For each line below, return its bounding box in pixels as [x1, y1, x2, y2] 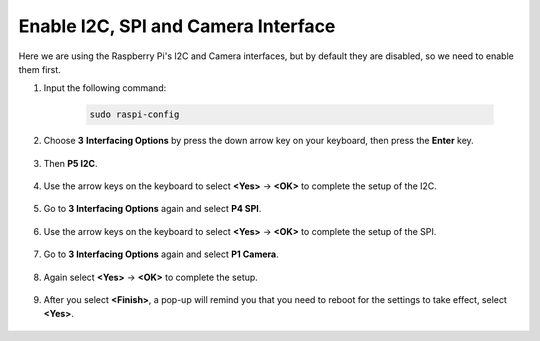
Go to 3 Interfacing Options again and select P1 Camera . [43, 248, 279, 260]
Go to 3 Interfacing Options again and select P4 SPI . [43, 203, 262, 215]
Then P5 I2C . [43, 157, 98, 169]
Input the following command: [43, 82, 167, 94]
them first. [18, 63, 62, 75]
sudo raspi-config [89, 109, 180, 120]
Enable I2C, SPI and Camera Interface [18, 15, 336, 37]
